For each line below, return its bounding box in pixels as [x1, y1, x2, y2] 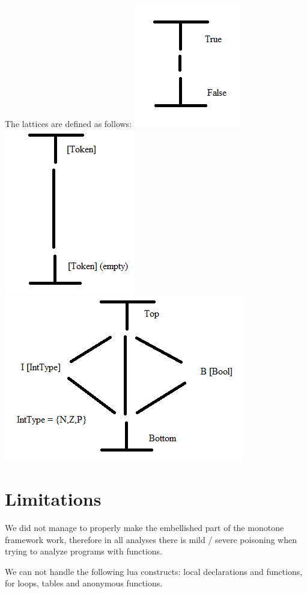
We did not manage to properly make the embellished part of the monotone [5, 521, 284, 533]
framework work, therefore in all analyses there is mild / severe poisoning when [5, 533, 297, 545]
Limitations [5, 486, 102, 511]
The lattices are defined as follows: [5, 117, 132, 129]
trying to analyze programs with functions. [5, 545, 163, 557]
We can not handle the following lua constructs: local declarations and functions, [5, 565, 303, 577]
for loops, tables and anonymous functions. [5, 577, 163, 589]
